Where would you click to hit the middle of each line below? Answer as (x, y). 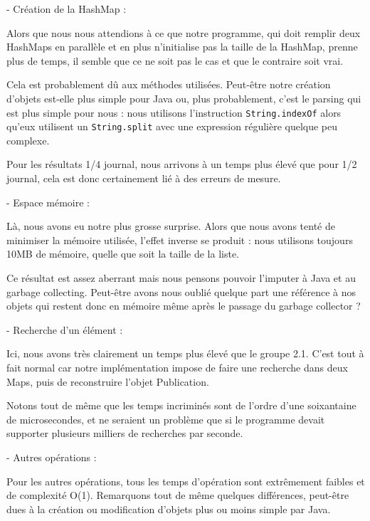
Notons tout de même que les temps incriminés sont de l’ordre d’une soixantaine (181, 405)
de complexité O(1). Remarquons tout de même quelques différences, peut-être (178, 495)
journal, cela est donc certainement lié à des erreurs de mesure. (144, 178)
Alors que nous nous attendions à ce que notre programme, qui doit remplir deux (184, 32)
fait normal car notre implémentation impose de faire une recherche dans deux (177, 367)
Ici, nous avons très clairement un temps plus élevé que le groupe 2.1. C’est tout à (185, 353)
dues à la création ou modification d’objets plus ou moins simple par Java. (169, 509)
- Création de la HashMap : (67, 9)
